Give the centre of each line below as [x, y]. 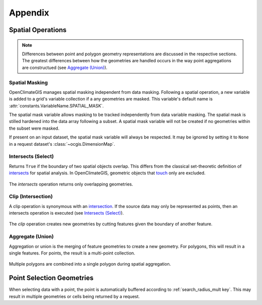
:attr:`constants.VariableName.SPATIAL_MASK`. [56, 106]
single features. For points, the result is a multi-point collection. [72, 253]
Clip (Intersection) [31, 197]
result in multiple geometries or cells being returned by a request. [74, 296]
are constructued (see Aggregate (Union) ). [65, 68]
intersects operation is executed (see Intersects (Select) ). [66, 213]
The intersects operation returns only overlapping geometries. [71, 184]
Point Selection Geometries [51, 278]
